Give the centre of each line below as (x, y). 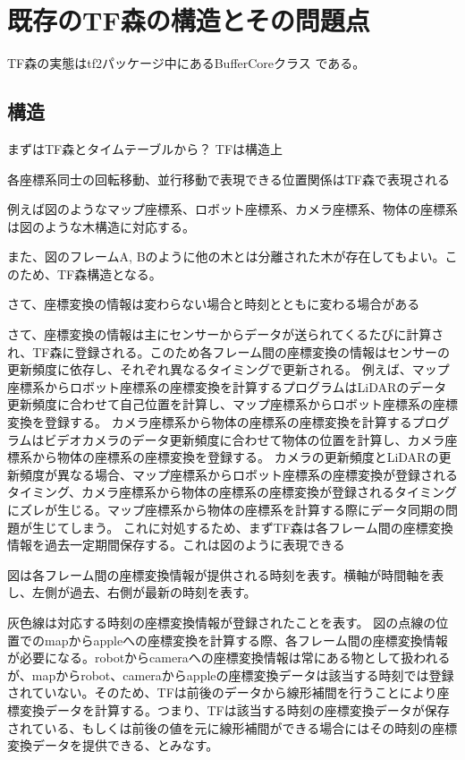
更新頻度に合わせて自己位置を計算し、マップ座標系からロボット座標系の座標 (232, 404)
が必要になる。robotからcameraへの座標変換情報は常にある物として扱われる (229, 658)
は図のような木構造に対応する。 (101, 226)
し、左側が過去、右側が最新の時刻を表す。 (132, 592)
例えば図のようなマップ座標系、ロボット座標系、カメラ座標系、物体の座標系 (232, 209)
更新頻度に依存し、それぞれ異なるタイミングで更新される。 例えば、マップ (228, 369)
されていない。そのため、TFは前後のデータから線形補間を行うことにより (222, 692)
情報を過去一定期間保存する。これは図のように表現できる (176, 545)
